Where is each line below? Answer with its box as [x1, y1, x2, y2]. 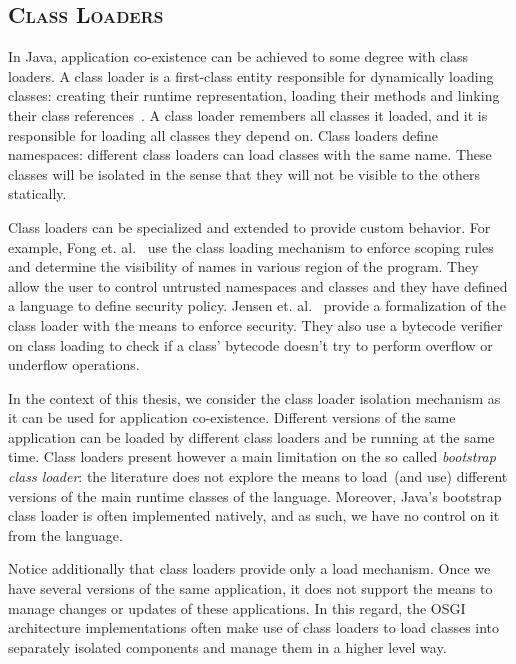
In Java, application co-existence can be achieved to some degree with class [8, 46, 469, 67]
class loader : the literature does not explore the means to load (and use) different [8, 466, 508, 487]
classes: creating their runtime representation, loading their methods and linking [8, 85, 500, 106]
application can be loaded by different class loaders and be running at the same [8, 426, 495, 447]
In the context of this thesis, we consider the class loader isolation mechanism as [8, 387, 501, 408]
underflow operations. [8, 354, 140, 375]
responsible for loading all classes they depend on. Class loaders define [8, 124, 439, 145]
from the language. [8, 524, 123, 545]
